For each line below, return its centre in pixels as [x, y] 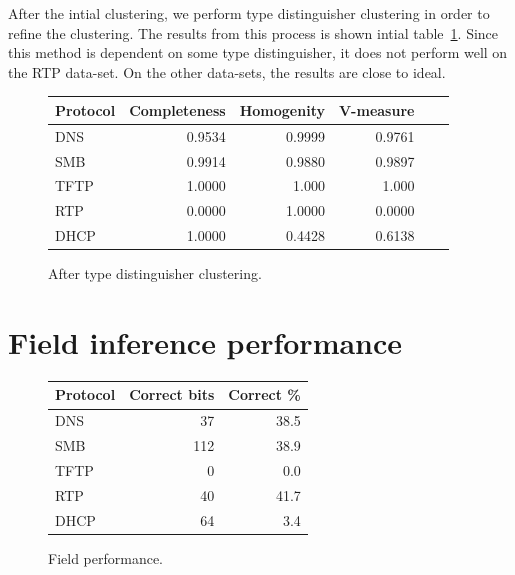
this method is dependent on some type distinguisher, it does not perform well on [258, 52]
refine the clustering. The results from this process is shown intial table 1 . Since [253, 32]
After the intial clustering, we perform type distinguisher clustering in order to [249, 13]
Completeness [177, 109]
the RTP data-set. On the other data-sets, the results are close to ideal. [227, 71]
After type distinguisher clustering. [155, 273]
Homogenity [282, 109]
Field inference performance [205, 341]
